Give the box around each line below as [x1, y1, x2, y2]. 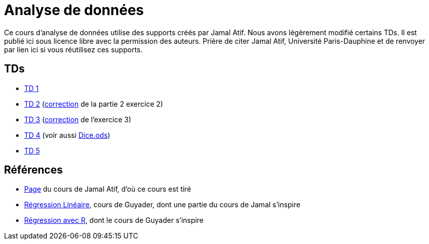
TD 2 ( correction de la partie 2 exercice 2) [24, 99, 163, 108]
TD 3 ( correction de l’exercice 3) [24, 115, 131, 124]
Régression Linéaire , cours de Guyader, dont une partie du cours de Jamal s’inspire [24, 200, 301, 209]
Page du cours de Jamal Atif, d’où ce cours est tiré [24, 185, 191, 194]
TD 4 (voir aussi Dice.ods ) [24, 130, 111, 139]
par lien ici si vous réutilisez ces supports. [4, 45, 143, 54]
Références [4, 164, 63, 177]
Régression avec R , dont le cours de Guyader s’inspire [24, 216, 204, 225]
